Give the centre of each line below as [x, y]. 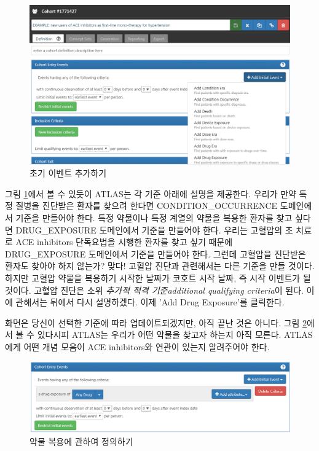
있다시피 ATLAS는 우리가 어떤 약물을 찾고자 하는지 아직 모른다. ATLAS [175, 335]
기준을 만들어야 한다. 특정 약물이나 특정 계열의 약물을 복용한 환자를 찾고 [154, 217]
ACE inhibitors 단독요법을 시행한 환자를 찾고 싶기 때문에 [124, 242]
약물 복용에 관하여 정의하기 [81, 441]
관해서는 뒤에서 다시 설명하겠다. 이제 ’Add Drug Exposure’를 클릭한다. [150, 302]
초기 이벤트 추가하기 [68, 173]
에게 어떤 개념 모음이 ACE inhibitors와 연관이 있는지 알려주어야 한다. [137, 346]
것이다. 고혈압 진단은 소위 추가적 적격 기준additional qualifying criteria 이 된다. [154, 290]
